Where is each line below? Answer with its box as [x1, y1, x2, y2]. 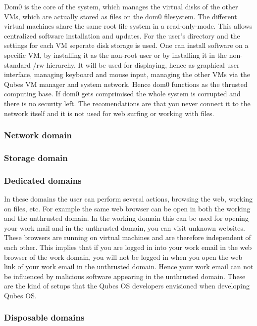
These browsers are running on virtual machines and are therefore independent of [4, 232, 251, 243]
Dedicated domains [4, 174, 82, 186]
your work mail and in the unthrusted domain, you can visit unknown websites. [4, 222, 245, 233]
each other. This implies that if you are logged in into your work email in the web [4, 242, 252, 252]
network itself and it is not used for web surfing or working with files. [4, 108, 214, 118]
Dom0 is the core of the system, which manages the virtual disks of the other [4, 1, 238, 11]
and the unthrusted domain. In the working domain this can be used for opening [4, 213, 249, 223]
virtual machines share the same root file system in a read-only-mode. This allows [4, 21, 253, 31]
